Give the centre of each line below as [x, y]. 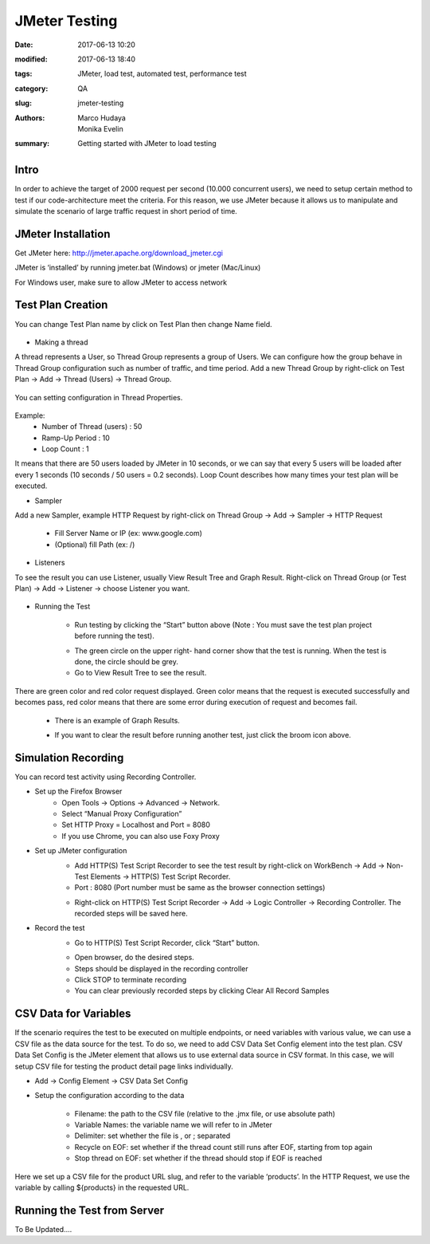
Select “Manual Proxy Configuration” [122, 813]
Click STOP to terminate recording [131, 980]
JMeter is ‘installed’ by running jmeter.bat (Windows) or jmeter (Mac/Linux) [138, 268]
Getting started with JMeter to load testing [147, 144]
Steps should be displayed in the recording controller [161, 968]
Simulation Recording [69, 758]
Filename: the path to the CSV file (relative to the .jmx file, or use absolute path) [205, 1113]
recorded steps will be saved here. [131, 914]
